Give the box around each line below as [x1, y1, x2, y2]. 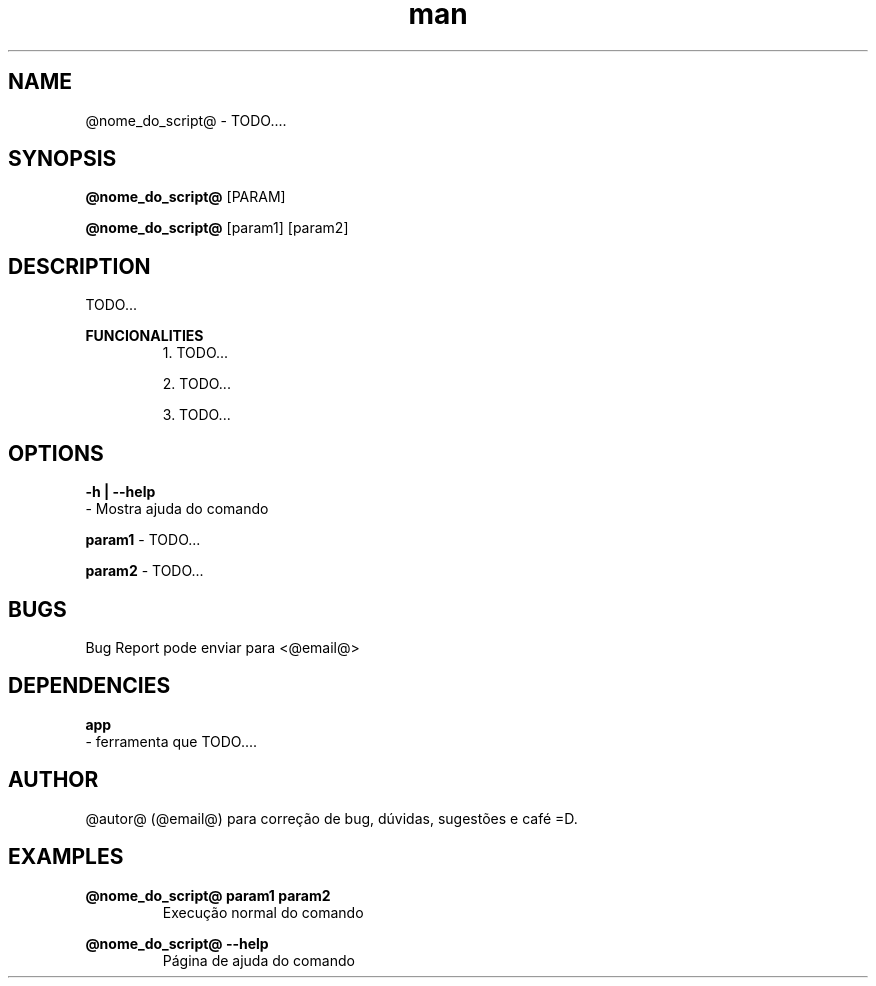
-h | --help [85, 483, 156, 501]
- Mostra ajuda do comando [85, 500, 269, 518]
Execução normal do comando [162, 903, 364, 921]
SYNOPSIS [8, 146, 117, 172]
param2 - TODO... [85, 562, 204, 580]
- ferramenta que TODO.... [85, 732, 258, 750]
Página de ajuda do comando [162, 951, 355, 969]
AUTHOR [8, 767, 99, 793]
